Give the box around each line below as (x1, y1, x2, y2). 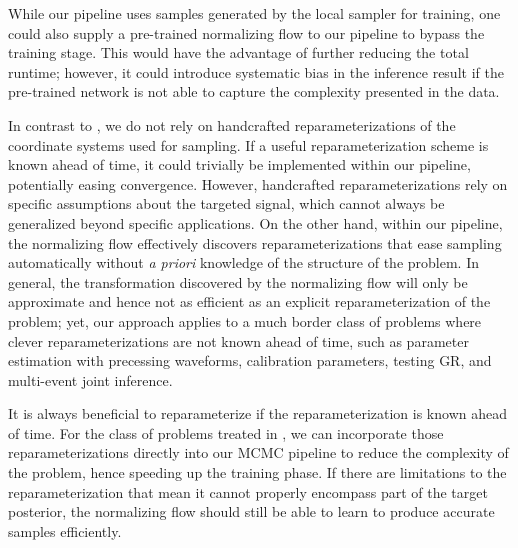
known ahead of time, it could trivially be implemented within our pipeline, (8, 154, 471, 175)
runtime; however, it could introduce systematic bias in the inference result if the (8, 61, 504, 82)
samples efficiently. (8, 520, 122, 541)
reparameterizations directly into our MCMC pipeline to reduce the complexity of (8, 442, 509, 463)
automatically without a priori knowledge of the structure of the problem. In (8, 252, 479, 273)
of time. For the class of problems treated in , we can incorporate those (8, 422, 444, 443)
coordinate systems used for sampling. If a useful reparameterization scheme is (8, 134, 489, 155)
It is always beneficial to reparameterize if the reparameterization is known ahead (8, 403, 507, 424)
